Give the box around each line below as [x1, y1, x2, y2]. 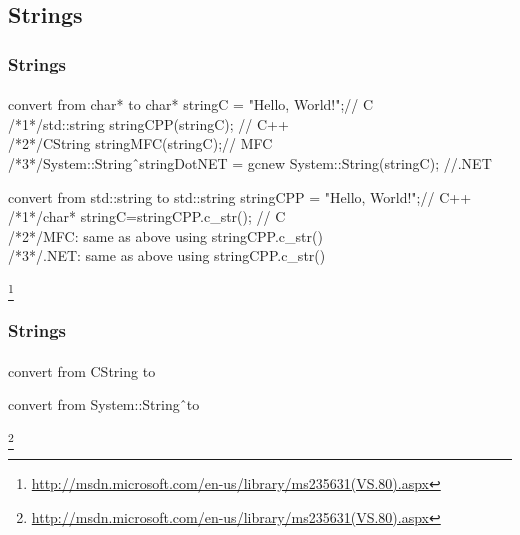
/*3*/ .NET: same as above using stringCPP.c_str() [8, 245, 326, 266]
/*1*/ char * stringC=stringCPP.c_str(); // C [8, 206, 286, 227]
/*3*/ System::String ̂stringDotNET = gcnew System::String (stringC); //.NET [8, 153, 492, 173]
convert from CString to [8, 360, 156, 381]
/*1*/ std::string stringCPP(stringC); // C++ [8, 113, 289, 134]
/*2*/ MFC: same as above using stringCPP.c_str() [8, 225, 323, 246]
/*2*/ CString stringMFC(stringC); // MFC [8, 133, 273, 154]
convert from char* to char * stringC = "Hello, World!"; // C [8, 94, 374, 115]
